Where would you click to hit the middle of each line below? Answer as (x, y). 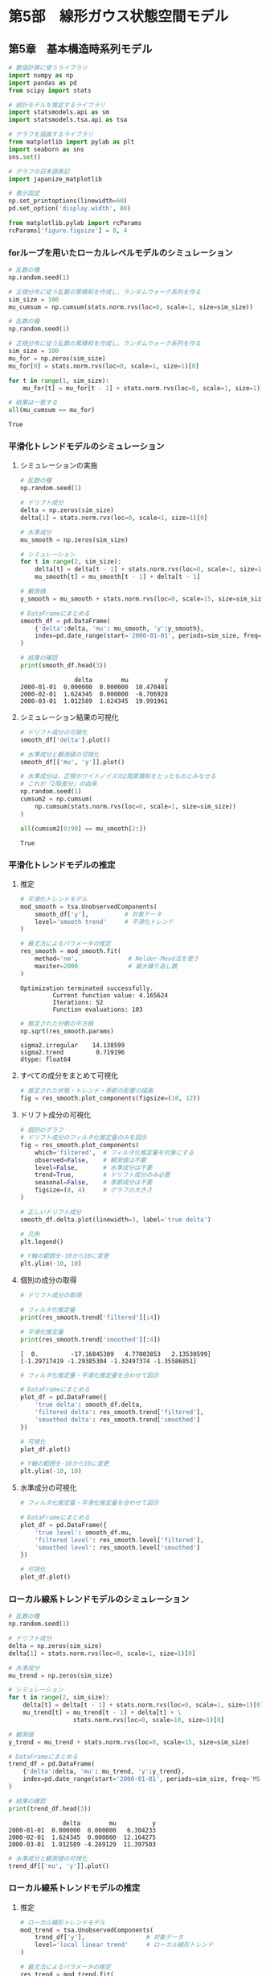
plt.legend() (42, 1242)
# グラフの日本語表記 (39, 171)
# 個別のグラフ (42, 1130)
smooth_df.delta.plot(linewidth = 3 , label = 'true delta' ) (115, 1219)
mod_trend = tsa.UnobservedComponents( (87, 1930)
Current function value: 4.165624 (110, 995)
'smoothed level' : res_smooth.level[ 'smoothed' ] (118, 1548)
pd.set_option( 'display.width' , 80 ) (70, 209)
